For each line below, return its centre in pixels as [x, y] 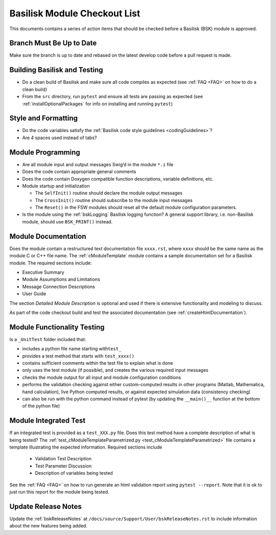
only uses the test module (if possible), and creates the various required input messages [115, 370]
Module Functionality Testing [57, 327]
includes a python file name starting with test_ [72, 349]
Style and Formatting [44, 118]
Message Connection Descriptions [59, 286]
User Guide [34, 294]
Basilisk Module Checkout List [75, 13]
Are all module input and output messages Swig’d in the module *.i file [98, 164]
